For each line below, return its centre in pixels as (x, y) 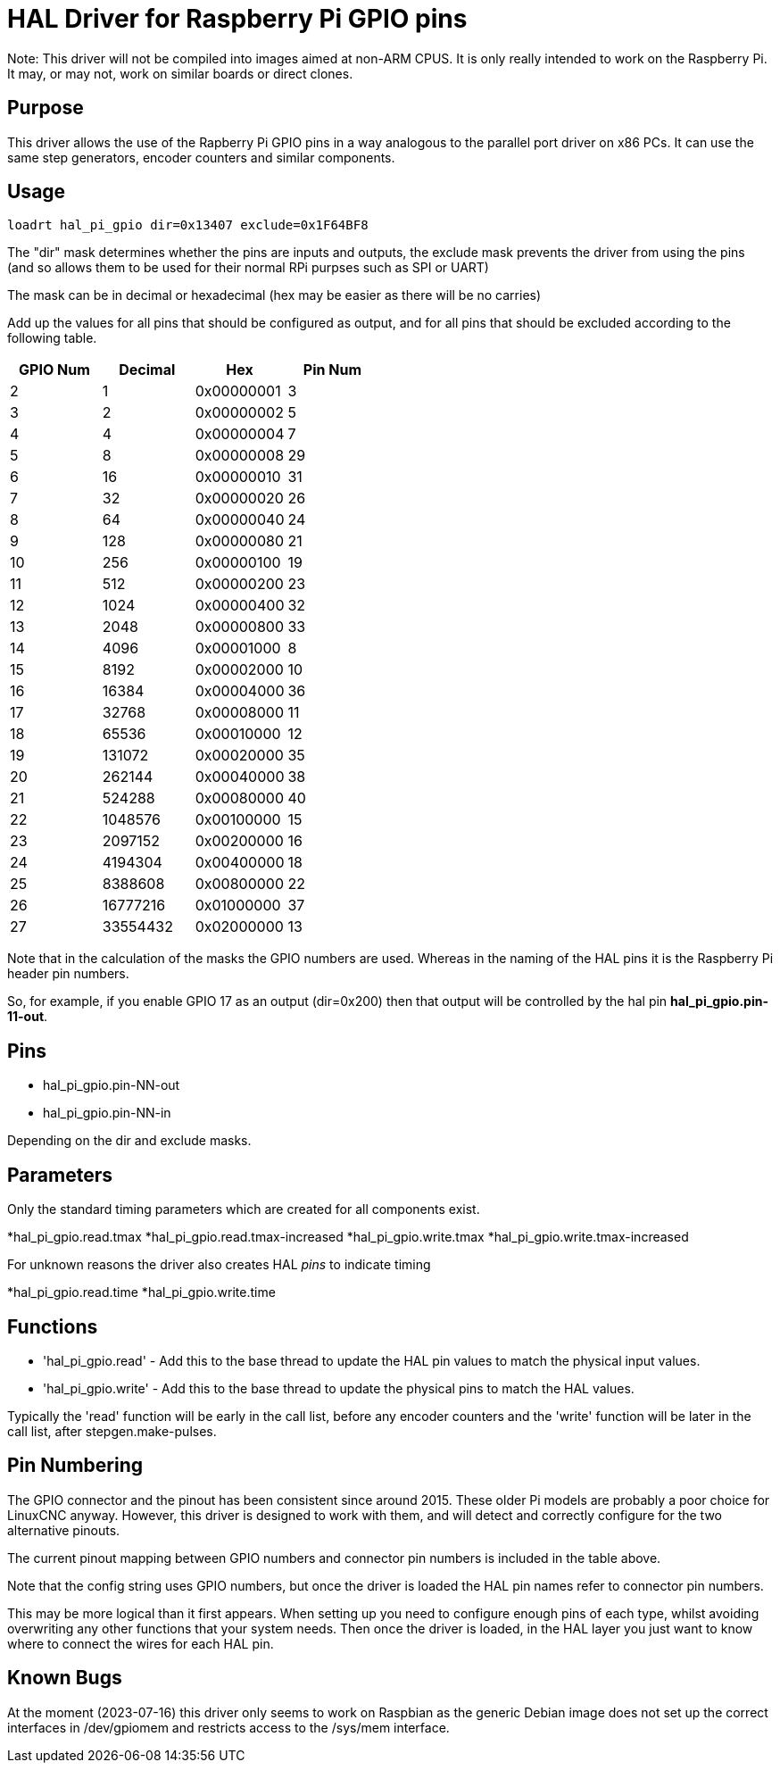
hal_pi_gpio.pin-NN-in (107, 1113)
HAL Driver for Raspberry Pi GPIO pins (237, 19)
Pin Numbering (75, 1466)
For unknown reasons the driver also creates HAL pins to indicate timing (219, 1265)
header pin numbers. (68, 974)
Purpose (46, 108)
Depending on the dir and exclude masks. (129, 1141)
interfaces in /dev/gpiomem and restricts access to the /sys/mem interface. (228, 1727)
